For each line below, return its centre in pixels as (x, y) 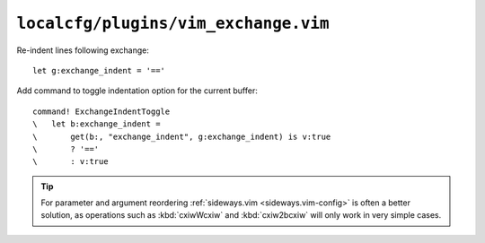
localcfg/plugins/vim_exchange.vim (173, 23)
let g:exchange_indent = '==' (99, 70)
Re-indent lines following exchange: (83, 50)
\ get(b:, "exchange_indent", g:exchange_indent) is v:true (182, 136)
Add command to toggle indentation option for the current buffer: (137, 91)
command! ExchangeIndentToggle (101, 111)
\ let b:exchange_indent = (97, 124)
